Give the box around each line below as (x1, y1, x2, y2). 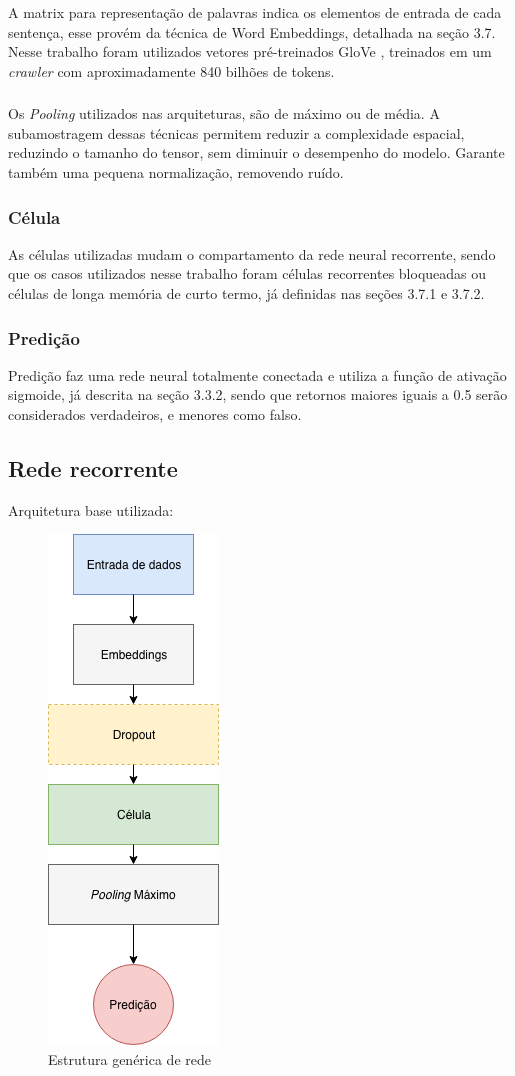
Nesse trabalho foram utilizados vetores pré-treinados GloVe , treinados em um (8, 41, 492, 62)
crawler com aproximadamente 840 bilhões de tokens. (8, 60, 335, 81)
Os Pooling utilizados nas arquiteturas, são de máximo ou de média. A (8, 103, 440, 124)
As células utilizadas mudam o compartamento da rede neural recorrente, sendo (8, 243, 496, 264)
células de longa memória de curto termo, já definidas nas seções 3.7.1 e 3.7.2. (8, 283, 485, 304)
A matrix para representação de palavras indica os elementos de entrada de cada (8, 2, 502, 22)
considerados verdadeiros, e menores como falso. (8, 404, 302, 425)
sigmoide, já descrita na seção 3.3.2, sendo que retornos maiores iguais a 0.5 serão (8, 384, 508, 405)
